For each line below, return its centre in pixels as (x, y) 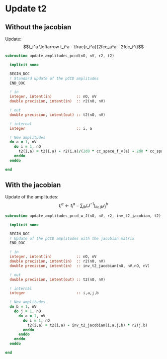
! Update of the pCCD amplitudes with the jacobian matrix (72, 238)
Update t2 (26, 9)
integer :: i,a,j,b (54, 293)
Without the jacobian (38, 27)
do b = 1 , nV (23, 307)
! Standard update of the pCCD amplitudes (54, 78)
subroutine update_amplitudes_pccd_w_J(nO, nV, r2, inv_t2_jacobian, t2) (83, 216)
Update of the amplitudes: (32, 197)
